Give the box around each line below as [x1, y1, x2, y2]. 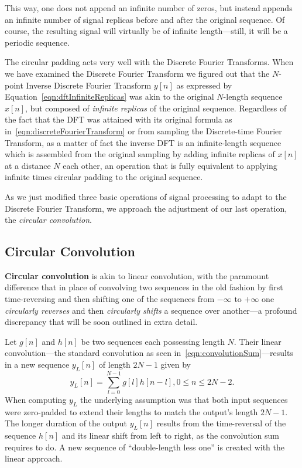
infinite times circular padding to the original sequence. [5, 171, 203, 183]
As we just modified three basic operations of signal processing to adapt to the [5, 190, 287, 202]
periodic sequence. [5, 36, 70, 48]
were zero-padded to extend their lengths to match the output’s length [5, 405, 258, 418]
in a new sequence [5, 358, 70, 371]
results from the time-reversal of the [156, 417, 286, 429]
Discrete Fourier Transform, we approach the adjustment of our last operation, [5, 202, 287, 214]
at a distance [5, 159, 51, 171]
